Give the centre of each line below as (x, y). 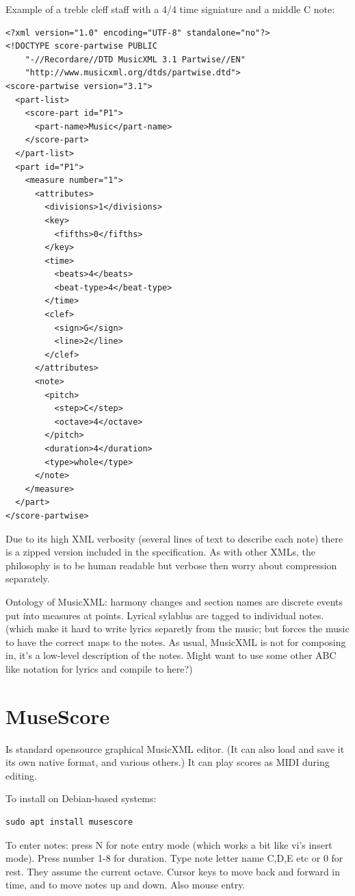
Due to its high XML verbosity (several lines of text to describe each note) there (174, 538)
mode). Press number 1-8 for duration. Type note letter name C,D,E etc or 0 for (174, 858)
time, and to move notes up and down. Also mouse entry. (126, 885)
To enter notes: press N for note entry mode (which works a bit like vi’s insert (169, 844)
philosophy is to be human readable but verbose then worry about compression (171, 565)
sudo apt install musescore (69, 822)
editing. (21, 775)
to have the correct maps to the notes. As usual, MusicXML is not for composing (176, 642)
